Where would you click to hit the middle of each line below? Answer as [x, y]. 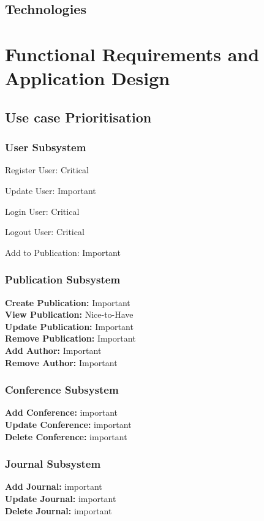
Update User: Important [51, 190]
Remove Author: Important [61, 362]
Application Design [88, 78]
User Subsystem [46, 147]
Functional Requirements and [132, 54]
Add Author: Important [53, 350]
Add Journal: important [54, 486]
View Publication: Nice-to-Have [69, 314]
